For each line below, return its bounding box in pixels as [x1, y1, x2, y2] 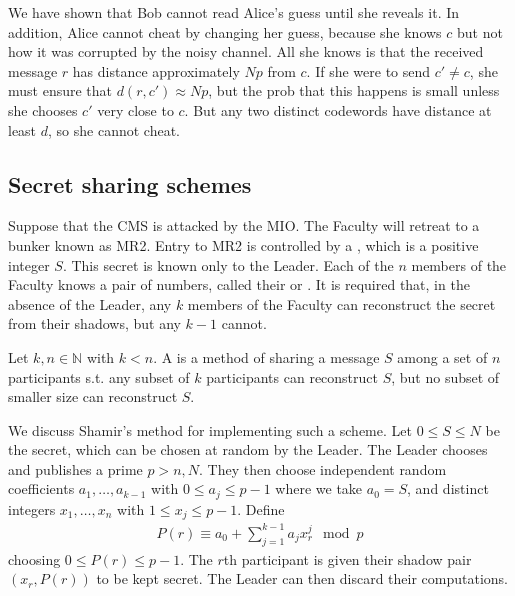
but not [457, 21, 503, 42]
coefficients [8, 478, 75, 499]
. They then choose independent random [199, 458, 447, 479]
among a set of [397, 346, 488, 367]
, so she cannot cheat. [48, 119, 180, 140]
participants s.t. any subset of [8, 366, 190, 387]
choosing [8, 548, 61, 569]
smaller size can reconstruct [8, 386, 178, 407]
